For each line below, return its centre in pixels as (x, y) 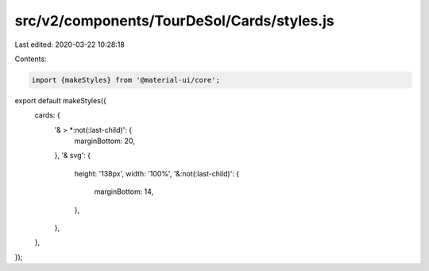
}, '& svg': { (73, 156)
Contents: (31, 59)
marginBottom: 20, (104, 141)
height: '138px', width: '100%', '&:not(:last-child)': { (157, 173)
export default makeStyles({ (60, 100)
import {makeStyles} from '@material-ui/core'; (126, 80)
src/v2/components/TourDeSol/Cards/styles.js (174, 21)
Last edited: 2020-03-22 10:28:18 (70, 45)
